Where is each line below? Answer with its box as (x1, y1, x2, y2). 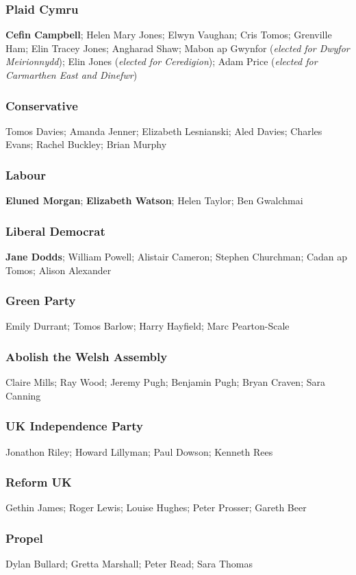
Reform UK (5, 474, 72, 491)
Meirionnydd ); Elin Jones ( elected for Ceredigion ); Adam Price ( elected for (5, 54, 318, 69)
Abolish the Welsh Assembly (5, 347, 168, 365)
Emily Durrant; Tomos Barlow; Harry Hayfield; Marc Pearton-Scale (5, 319, 290, 333)
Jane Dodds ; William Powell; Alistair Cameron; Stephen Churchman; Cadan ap (5, 249, 348, 264)
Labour (5, 166, 47, 183)
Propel (5, 529, 43, 546)
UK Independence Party (5, 417, 143, 435)
